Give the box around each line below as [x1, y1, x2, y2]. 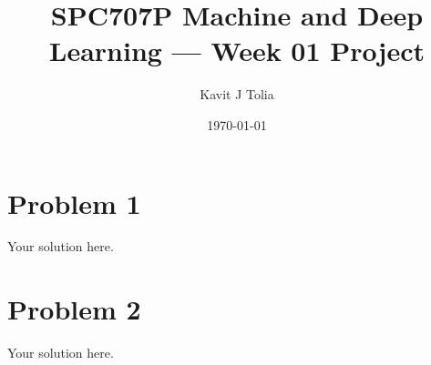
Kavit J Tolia [200, 85, 274, 104]
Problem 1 [7, 184, 141, 221]
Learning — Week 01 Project [49, 32, 425, 69]
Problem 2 [7, 290, 141, 328]
